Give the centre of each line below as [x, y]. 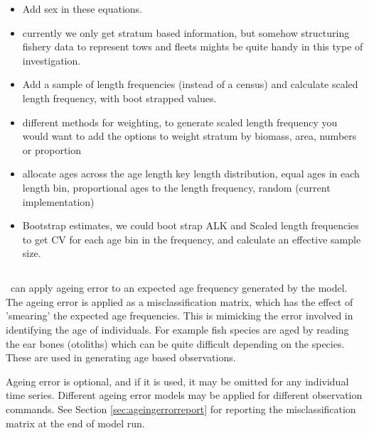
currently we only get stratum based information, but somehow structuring [186, 32]
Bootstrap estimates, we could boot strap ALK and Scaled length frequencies [191, 225]
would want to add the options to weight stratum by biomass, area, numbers [189, 136]
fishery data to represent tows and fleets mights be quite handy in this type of [193, 46]
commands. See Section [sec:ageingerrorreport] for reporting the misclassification [181, 409]
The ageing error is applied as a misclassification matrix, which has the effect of [180, 301]
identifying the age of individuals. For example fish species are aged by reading [177, 330]
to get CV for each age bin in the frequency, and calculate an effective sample [192, 239]
